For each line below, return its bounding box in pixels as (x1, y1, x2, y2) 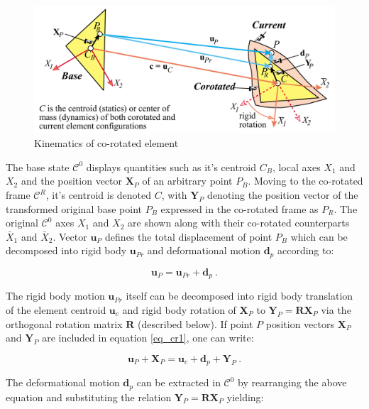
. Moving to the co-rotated (248, 173, 363, 188)
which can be (290, 229, 348, 244)
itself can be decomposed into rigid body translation (126, 288, 353, 303)
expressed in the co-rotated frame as (160, 201, 319, 216)
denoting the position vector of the (207, 187, 358, 202)
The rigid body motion (6, 288, 105, 303)
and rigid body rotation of (122, 302, 236, 317)
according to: (277, 243, 334, 258)
